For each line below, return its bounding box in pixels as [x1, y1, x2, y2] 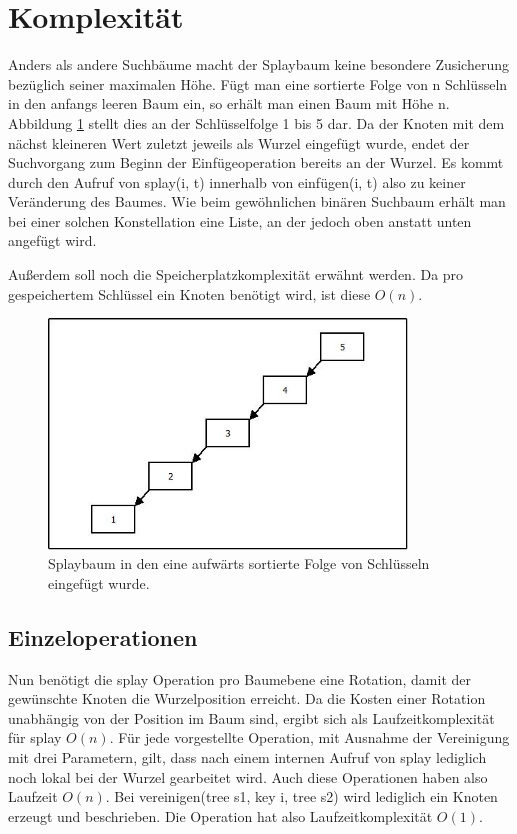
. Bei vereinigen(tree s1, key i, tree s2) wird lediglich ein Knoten [105, 786, 498, 807]
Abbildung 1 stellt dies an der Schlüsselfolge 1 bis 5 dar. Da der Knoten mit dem [8, 112, 505, 133]
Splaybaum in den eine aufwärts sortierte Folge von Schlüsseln [48, 553, 430, 574]
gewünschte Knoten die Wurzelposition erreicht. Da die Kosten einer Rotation [8, 688, 486, 709]
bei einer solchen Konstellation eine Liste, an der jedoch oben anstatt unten [8, 210, 472, 231]
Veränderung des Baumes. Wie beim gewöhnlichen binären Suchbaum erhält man [8, 191, 506, 212]
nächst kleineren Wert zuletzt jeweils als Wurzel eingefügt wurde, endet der [8, 132, 470, 153]
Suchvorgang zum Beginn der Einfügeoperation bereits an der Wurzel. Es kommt [8, 152, 504, 173]
